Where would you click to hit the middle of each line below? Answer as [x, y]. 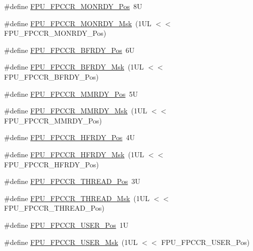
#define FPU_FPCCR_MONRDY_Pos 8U [73, 6]
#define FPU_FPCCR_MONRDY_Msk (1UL [78, 23]
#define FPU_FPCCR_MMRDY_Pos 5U [71, 93]
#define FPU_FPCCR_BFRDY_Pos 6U [69, 50]
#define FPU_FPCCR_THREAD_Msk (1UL [77, 198]
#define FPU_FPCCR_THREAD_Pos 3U [72, 181]
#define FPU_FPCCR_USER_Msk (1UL [71, 242]
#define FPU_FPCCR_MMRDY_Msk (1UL [76, 111]
